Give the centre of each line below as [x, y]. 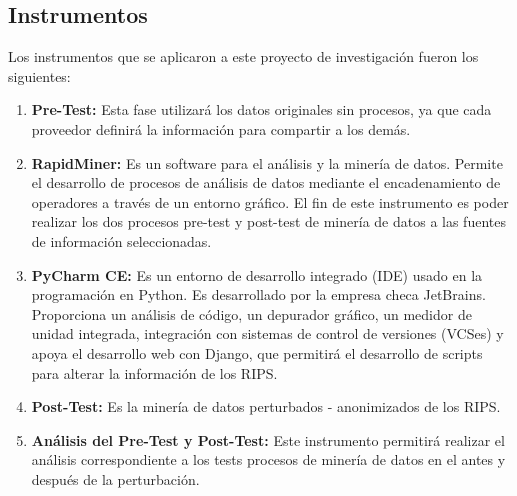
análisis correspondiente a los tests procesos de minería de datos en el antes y [268, 459]
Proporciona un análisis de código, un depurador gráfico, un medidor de [251, 313]
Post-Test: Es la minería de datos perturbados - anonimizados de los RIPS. [266, 406]
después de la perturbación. [115, 478]
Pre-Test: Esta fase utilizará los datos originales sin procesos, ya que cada [261, 109]
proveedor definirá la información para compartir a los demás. [221, 128]
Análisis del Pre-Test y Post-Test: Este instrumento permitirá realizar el [268, 439]
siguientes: [39, 75]
